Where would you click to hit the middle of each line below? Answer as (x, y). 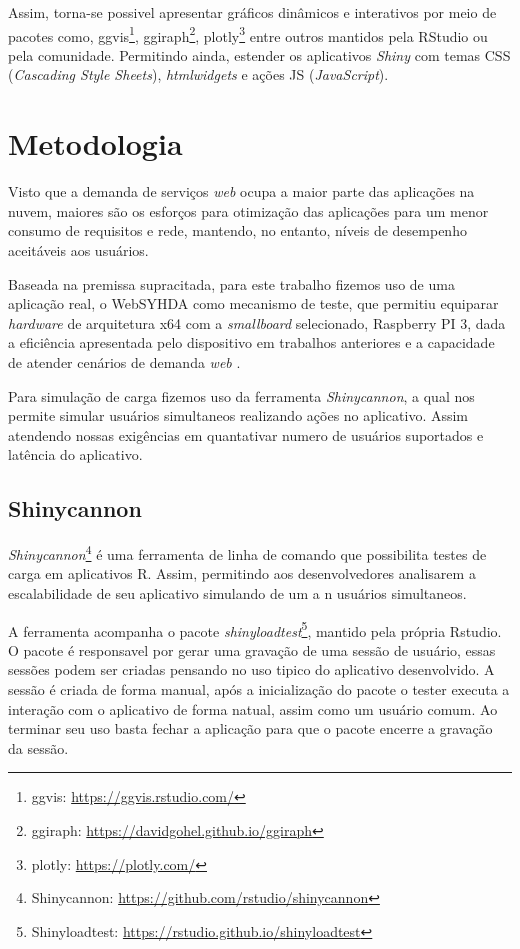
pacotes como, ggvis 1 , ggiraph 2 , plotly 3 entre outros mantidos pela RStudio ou (248, 34)
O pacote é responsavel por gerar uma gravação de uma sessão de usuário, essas (252, 649)
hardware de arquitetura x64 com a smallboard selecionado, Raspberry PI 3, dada (257, 322)
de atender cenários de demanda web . (124, 361)
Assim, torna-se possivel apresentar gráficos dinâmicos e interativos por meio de (252, 12)
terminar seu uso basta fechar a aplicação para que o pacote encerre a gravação (250, 728)
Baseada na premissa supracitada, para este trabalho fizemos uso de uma (231, 283)
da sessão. (38, 747)
